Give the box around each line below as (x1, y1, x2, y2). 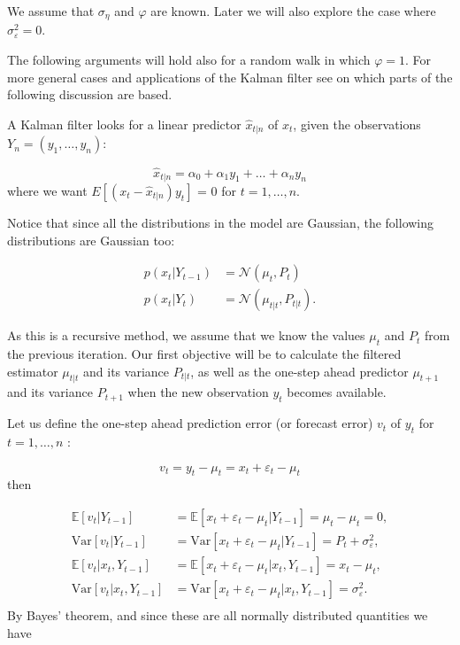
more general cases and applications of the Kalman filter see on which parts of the (7, 67, 453, 86)
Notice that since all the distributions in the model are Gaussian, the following (7, 213, 434, 231)
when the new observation (127, 383, 269, 401)
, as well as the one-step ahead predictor (190, 361, 409, 380)
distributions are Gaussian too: (7, 230, 175, 249)
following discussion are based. (7, 85, 172, 104)
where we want (7, 181, 88, 199)
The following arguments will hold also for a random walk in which (7, 51, 371, 69)
